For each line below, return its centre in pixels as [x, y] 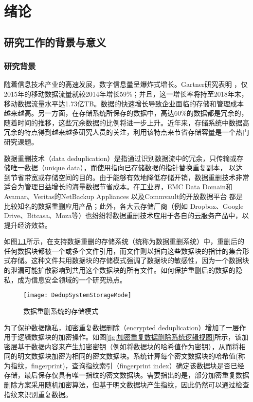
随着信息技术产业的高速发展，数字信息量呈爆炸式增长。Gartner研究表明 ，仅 [126, 84]
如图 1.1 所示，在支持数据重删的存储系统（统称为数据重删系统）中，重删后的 [124, 241]
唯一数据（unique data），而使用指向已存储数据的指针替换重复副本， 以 [123, 168]
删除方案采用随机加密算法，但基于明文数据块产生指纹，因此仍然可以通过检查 [126, 385]
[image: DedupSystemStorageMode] [77, 295]
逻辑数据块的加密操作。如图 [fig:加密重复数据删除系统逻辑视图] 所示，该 [129, 337]
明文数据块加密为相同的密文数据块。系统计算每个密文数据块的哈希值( [128, 356]
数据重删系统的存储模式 [61, 311]
